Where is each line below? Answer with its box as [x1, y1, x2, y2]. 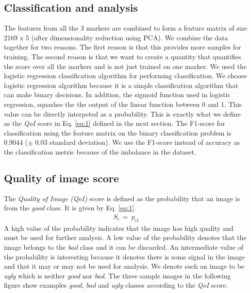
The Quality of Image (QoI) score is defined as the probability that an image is [4, 193, 240, 203]
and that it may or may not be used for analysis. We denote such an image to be [4, 261, 245, 271]
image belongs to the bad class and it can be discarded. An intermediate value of [4, 241, 244, 252]
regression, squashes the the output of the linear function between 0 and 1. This [4, 99, 242, 109]
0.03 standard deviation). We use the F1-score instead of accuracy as [35, 137, 240, 147]
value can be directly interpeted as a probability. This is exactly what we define [4, 108, 241, 119]
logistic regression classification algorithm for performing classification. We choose [4, 70, 247, 81]
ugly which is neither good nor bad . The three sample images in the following [4, 270, 231, 280]
